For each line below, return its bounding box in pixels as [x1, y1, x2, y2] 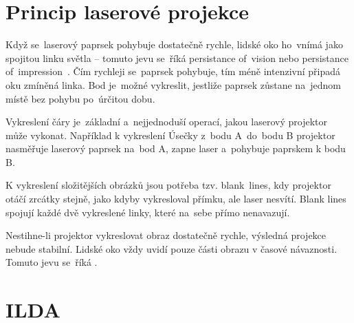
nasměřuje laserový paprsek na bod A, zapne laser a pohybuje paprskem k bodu [5, 141, 346, 156]
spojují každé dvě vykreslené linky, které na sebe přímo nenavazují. [5, 205, 290, 219]
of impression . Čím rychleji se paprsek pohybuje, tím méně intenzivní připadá [5, 64, 341, 79]
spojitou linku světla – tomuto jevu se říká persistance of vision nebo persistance [5, 50, 349, 65]
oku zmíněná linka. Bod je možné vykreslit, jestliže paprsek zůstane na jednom [5, 77, 341, 92]
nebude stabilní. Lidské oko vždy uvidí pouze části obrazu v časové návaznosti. [5, 241, 338, 256]
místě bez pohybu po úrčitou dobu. [5, 91, 155, 105]
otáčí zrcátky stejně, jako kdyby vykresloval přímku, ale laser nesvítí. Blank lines [5, 191, 346, 206]
